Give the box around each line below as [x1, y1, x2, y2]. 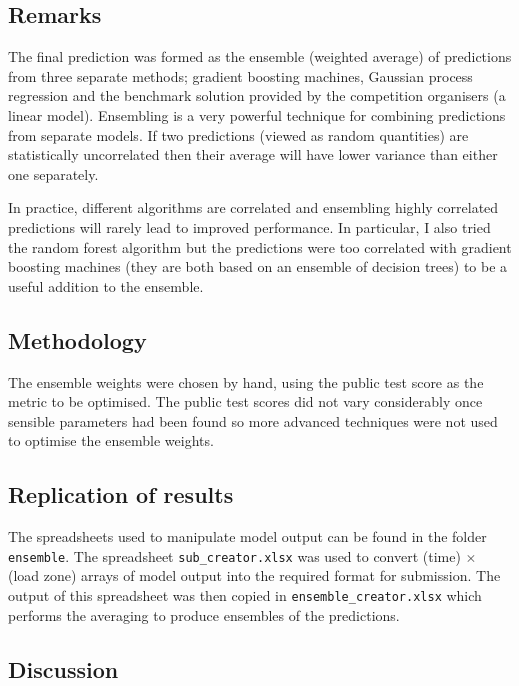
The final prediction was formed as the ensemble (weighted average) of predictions [8, 46, 512, 67]
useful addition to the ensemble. [8, 275, 204, 296]
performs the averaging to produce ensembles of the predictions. [8, 604, 400, 625]
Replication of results [8, 479, 234, 510]
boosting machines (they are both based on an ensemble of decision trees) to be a [8, 256, 508, 277]
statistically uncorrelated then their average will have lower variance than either [8, 144, 498, 165]
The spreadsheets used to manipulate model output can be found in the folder [8, 526, 487, 547]
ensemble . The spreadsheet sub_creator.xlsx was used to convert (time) [8, 545, 461, 566]
